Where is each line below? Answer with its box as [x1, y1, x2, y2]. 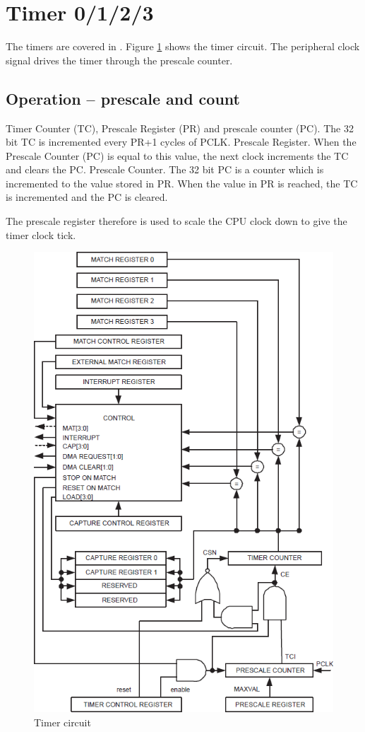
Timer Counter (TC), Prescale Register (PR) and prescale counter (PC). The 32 [6, 120, 354, 135]
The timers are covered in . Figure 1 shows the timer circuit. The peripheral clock [6, 39, 360, 54]
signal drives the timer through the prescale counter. [6, 52, 233, 67]
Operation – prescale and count [6, 87, 240, 109]
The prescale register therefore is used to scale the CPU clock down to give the [6, 214, 347, 228]
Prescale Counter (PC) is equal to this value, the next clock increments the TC [6, 148, 349, 163]
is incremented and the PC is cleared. [6, 190, 168, 204]
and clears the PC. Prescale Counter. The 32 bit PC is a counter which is [6, 162, 324, 177]
